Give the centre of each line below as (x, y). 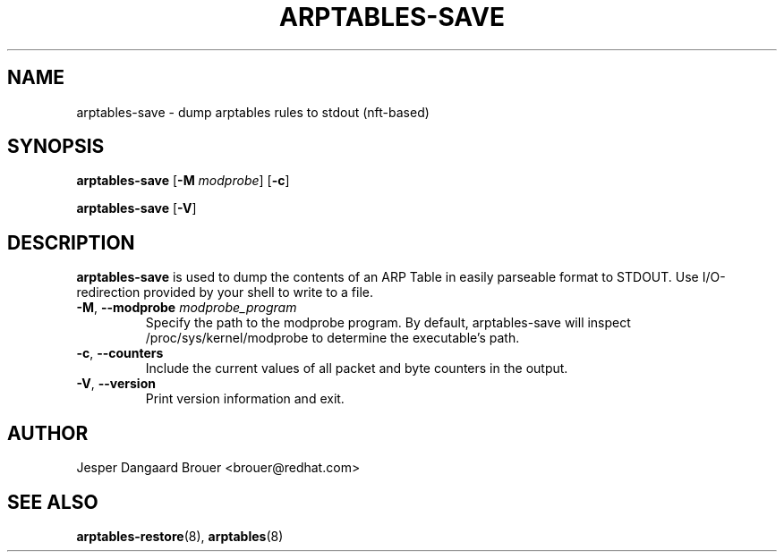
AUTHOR (48, 433)
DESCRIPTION (71, 242)
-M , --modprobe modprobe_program (187, 308)
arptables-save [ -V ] (136, 208)
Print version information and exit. (245, 399)
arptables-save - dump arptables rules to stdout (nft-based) (253, 112)
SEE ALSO (53, 502)
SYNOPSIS (56, 147)
